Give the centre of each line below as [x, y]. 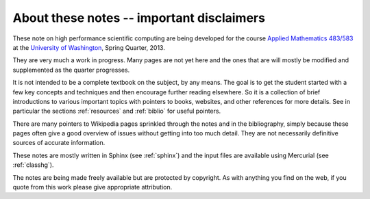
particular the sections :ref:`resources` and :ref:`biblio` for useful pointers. [117, 111]
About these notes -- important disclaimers [139, 18]
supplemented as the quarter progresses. [71, 70]
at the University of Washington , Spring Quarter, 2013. [89, 47]
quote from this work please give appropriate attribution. [92, 187]
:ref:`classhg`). [33, 165]
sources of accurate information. [59, 143]
